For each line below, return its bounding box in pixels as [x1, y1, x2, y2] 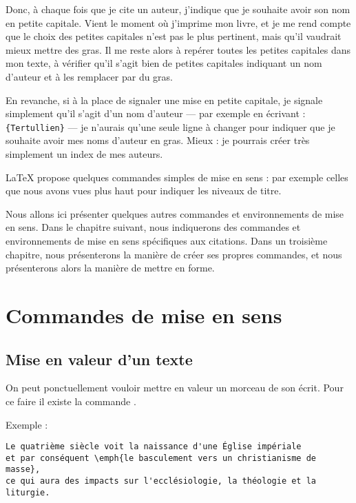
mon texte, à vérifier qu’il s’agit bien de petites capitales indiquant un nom [6, 56, 322, 70]
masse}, [6, 464, 41, 475]
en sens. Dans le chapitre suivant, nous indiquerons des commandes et [6, 220, 301, 234]
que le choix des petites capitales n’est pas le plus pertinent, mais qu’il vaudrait [6, 29, 342, 43]
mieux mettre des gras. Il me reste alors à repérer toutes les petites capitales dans [6, 42, 350, 57]
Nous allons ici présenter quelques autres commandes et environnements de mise [6, 206, 344, 220]
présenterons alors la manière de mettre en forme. [6, 260, 215, 275]
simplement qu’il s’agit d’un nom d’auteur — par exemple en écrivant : [6, 106, 306, 121]
